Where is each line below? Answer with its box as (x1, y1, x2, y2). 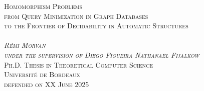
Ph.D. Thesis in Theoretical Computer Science (4, 59, 153, 70)
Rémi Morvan (4, 40, 46, 50)
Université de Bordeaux (4, 69, 80, 80)
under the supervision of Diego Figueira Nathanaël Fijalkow (4, 49, 199, 60)
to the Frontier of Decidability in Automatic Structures (4, 20, 188, 31)
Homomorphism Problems (4, 1, 83, 11)
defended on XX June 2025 (4, 79, 89, 89)
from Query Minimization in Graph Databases (4, 10, 148, 21)
